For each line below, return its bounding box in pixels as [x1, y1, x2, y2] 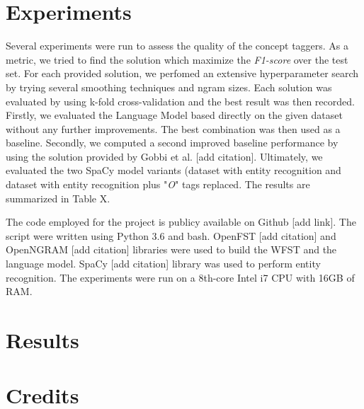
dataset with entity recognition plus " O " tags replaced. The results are [6, 177, 310, 192]
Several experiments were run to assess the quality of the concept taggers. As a [6, 38, 349, 53]
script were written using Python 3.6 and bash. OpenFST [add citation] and [6, 228, 336, 243]
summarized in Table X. [6, 190, 110, 205]
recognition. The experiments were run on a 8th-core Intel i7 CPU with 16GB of [6, 270, 355, 284]
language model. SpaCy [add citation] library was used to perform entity [6, 256, 321, 271]
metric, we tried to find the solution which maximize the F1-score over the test [6, 52, 348, 67]
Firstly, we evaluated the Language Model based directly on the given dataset [6, 108, 343, 122]
